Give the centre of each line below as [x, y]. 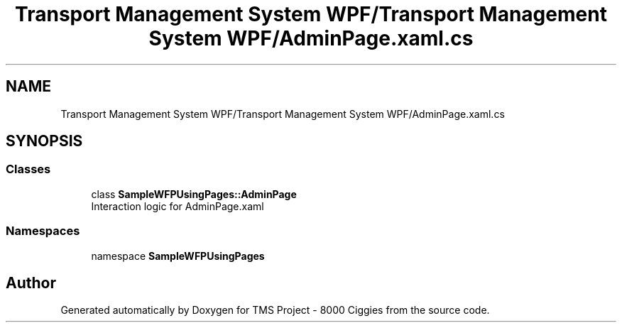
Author [31, 283]
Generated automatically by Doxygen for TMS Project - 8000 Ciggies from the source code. [275, 310]
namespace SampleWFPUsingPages [178, 256]
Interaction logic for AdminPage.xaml [178, 206]
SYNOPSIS [44, 141]
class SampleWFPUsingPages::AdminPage [194, 194]
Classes [28, 169]
